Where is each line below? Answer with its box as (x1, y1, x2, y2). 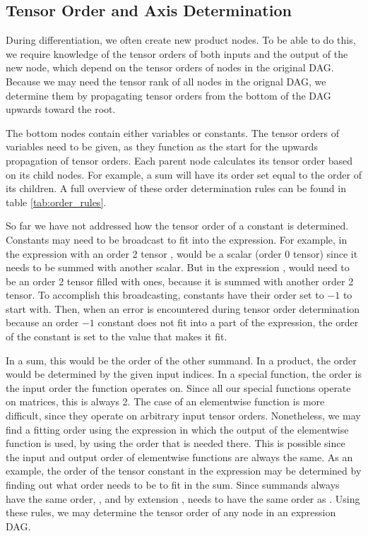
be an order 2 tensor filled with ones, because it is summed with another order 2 (6, 273, 354, 288)
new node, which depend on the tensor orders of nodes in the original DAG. (6, 60, 334, 75)
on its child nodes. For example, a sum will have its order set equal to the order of (6, 167, 362, 181)
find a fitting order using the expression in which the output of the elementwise (6, 422, 349, 436)
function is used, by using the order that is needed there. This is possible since (6, 436, 345, 451)
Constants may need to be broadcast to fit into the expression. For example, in (6, 232, 348, 246)
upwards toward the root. (6, 102, 116, 117)
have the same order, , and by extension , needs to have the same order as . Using (6, 491, 360, 506)
